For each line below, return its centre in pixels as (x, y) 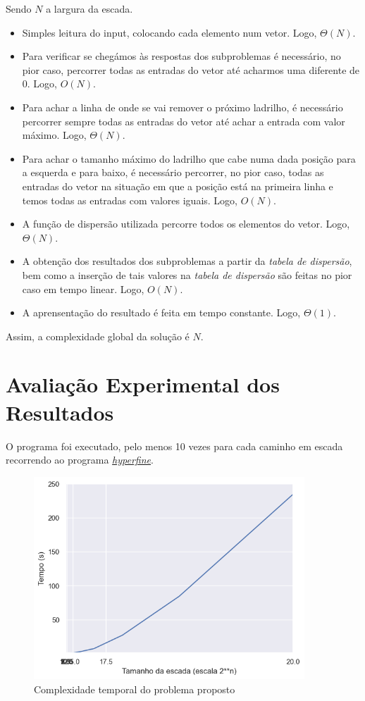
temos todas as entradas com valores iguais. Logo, (130, 200)
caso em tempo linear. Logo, (83, 289)
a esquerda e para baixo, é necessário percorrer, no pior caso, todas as (173, 172)
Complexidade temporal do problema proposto (135, 689)
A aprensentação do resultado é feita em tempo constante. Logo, (161, 312)
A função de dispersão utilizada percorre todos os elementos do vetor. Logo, (186, 224)
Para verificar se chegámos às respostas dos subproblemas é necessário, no (181, 56)
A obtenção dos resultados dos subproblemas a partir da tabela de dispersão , (187, 261)
